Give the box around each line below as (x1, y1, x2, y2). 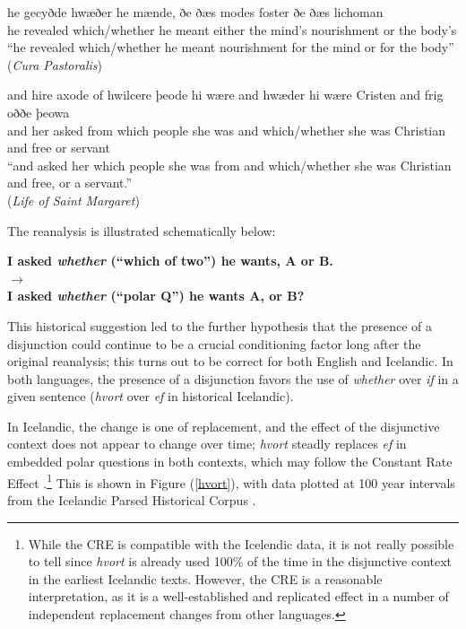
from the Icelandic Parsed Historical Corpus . (7, 490, 256, 509)
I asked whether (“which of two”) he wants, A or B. (7, 251, 333, 270)
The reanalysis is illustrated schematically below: (7, 221, 276, 240)
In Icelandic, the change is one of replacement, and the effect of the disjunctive (7, 416, 440, 435)
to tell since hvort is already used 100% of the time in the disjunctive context (28, 552, 453, 571)
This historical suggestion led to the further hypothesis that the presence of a (7, 316, 432, 335)
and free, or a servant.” (7, 173, 133, 192)
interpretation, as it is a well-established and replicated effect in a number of (28, 587, 449, 606)
